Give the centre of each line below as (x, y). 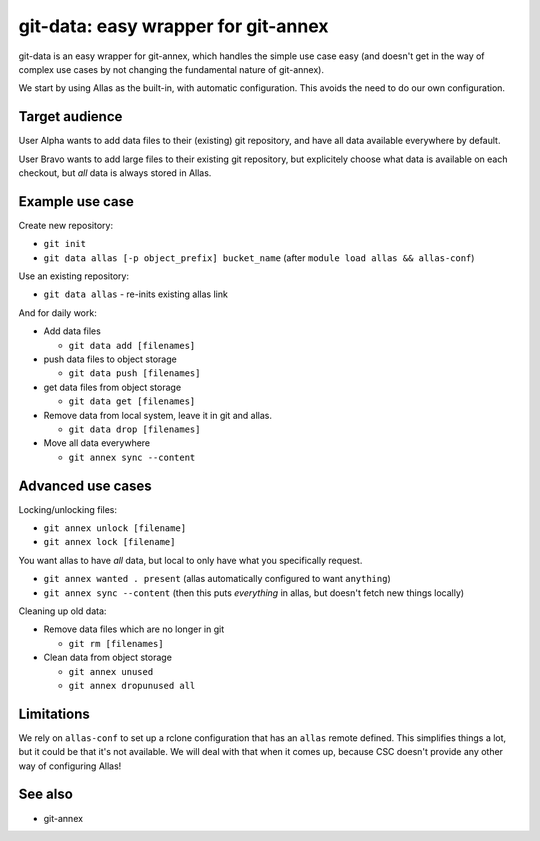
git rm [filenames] (116, 643)
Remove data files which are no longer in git (134, 629)
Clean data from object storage (107, 657)
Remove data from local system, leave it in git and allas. (157, 415)
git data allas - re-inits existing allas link (136, 294)
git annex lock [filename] (109, 542)
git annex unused (111, 671)
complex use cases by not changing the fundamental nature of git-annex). (171, 69)
